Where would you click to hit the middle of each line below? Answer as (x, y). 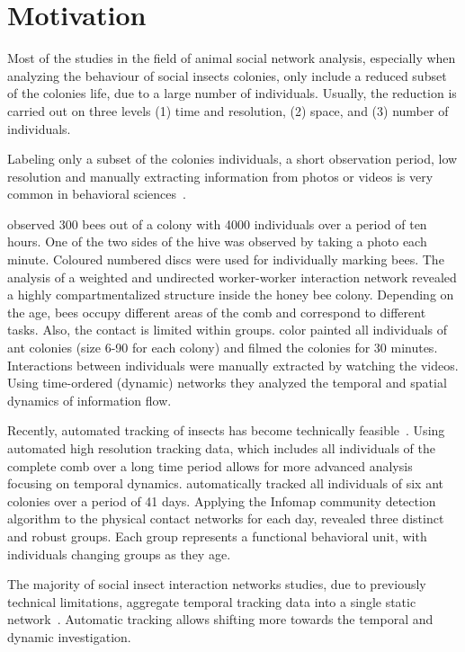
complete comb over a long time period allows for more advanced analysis (210, 465)
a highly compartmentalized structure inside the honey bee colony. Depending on (231, 295)
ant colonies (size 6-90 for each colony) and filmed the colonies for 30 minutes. (223, 348)
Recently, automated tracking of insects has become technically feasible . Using (226, 430)
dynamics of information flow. (89, 400)
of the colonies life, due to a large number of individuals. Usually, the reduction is (232, 93)
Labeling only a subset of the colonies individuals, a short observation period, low (232, 159)
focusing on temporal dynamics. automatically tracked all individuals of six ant (225, 483)
